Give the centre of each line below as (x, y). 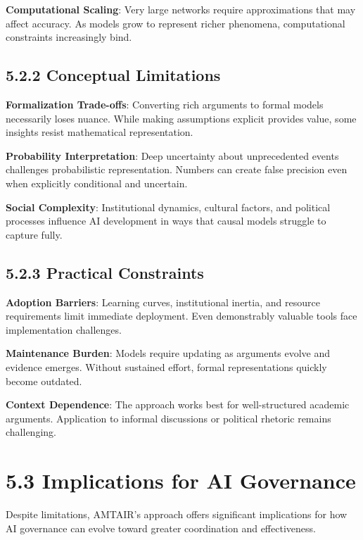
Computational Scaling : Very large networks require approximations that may (181, 9)
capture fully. (34, 234)
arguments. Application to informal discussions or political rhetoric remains (168, 418)
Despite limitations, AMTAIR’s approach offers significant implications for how (177, 514)
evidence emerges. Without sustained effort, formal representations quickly (166, 366)
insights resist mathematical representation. (100, 132)
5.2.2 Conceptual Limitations (113, 75)
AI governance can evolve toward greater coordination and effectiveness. (161, 528)
